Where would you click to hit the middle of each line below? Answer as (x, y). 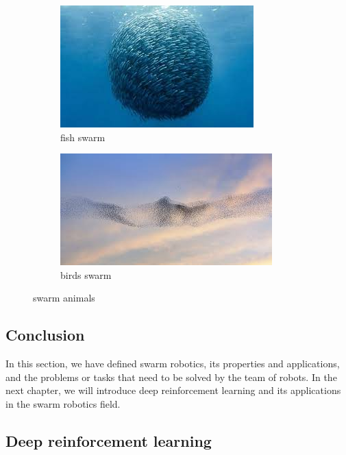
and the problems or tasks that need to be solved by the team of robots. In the (171, 377)
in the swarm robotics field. (63, 403)
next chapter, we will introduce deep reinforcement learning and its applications (173, 390)
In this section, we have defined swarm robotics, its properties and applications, (173, 364)
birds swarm (86, 274)
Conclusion (45, 335)
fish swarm (83, 137)
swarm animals (64, 298)
